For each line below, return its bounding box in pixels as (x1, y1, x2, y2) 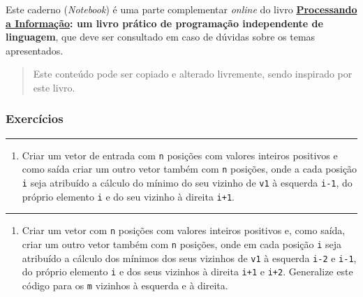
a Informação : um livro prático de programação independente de (6, 15, 323, 30)
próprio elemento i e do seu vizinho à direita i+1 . (22, 189, 235, 203)
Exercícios (6, 110, 64, 127)
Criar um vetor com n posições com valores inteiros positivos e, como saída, (22, 223, 346, 238)
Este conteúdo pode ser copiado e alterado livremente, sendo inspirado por (33, 66, 353, 81)
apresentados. (6, 43, 64, 57)
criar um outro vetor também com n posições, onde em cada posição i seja (22, 237, 342, 252)
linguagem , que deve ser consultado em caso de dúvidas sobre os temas (6, 29, 316, 44)
